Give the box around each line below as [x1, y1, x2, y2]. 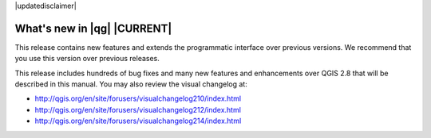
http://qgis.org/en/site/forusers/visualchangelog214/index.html [34, 116, 242, 126]
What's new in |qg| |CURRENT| [14, 21, 172, 35]
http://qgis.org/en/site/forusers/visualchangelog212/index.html [34, 105, 241, 114]
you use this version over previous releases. [14, 54, 160, 63]
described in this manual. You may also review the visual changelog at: [14, 79, 247, 89]
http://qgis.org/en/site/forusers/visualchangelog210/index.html [34, 94, 242, 103]
